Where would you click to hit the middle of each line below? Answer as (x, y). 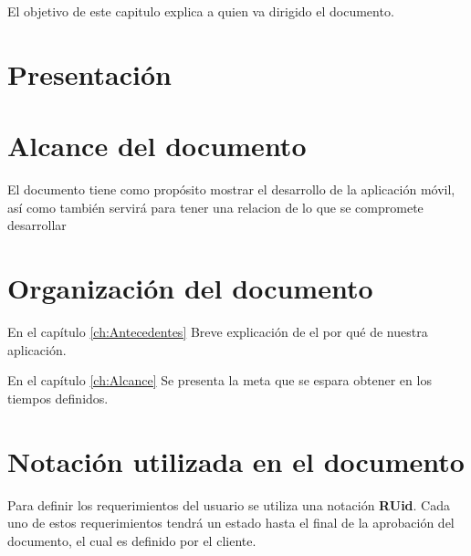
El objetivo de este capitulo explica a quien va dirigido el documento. (201, 11)
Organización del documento (190, 288)
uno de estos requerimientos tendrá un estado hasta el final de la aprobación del (231, 523)
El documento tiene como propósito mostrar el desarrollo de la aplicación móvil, (231, 189)
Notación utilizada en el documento (236, 461)
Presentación (89, 73)
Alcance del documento (157, 146)
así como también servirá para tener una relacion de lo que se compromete (215, 207)
